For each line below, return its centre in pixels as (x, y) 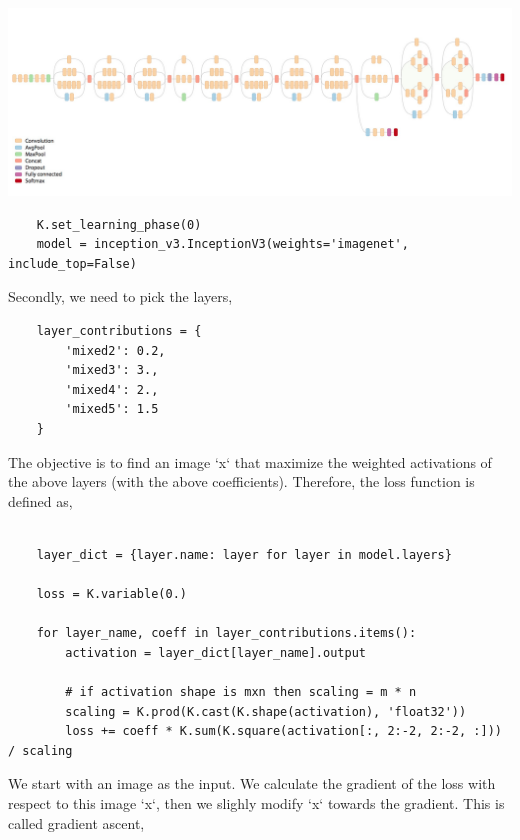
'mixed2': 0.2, (115, 350)
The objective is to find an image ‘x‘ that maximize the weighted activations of (250, 461)
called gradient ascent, (76, 822)
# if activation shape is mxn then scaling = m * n (241, 692)
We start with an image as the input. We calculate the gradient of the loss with (252, 783)
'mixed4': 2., (112, 389)
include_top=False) (72, 263)
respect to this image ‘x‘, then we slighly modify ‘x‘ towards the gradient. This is (256, 803)
